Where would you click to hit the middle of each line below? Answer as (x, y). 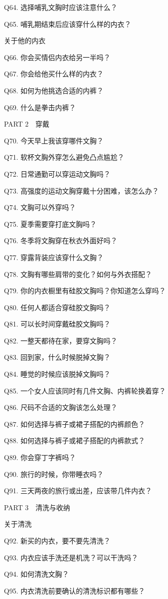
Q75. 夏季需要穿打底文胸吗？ (50, 224)
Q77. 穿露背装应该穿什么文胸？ (54, 257)
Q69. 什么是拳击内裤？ (40, 107)
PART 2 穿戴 (27, 124)
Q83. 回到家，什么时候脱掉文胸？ (57, 357)
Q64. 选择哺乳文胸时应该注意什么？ (61, 7)
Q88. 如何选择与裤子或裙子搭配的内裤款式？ (75, 440)
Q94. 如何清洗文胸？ (37, 574)
